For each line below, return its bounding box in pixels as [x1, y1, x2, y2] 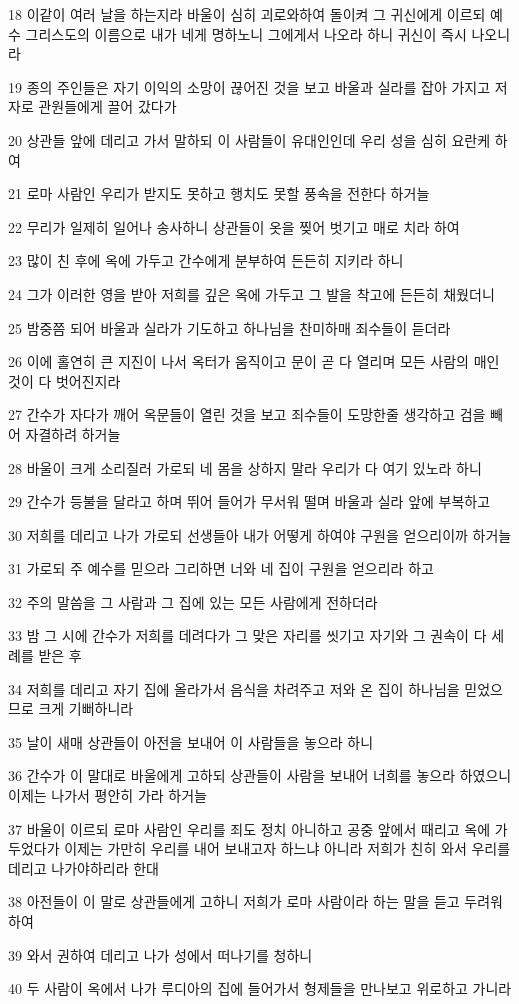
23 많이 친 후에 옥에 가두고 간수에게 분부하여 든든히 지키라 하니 [8, 250, 404, 271]
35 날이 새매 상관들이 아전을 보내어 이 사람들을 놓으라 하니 [8, 731, 374, 752]
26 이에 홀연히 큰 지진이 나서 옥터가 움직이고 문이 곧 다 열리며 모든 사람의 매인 [8, 351, 500, 372]
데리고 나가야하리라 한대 [8, 857, 160, 878]
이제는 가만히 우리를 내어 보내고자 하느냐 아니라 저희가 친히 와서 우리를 [64, 838, 511, 859]
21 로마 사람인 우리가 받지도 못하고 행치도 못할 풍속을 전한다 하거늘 [8, 183, 430, 204]
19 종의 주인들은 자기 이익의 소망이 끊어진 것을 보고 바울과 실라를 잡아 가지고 [8, 76, 491, 97]
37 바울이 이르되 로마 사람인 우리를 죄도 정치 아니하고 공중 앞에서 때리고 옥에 [8, 818, 491, 839]
